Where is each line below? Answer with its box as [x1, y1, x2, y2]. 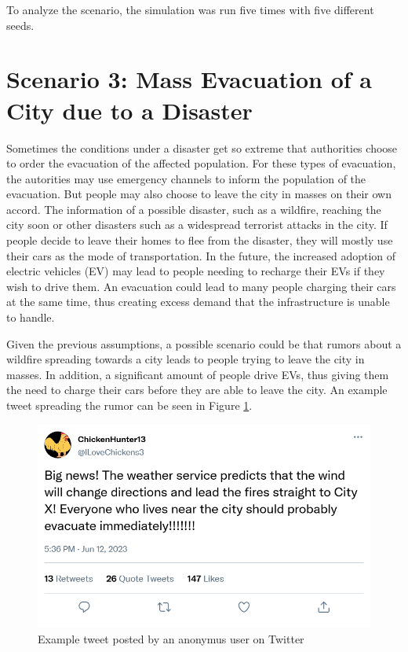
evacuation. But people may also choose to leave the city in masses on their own [6, 186, 392, 202]
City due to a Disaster [6, 94, 253, 126]
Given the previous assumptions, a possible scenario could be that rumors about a [6, 335, 402, 352]
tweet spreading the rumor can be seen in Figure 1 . [6, 397, 253, 413]
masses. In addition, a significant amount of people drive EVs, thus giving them [6, 366, 389, 382]
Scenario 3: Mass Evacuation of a [6, 63, 373, 95]
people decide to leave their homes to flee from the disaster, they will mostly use [6, 232, 393, 249]
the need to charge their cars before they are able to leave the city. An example [6, 381, 388, 398]
